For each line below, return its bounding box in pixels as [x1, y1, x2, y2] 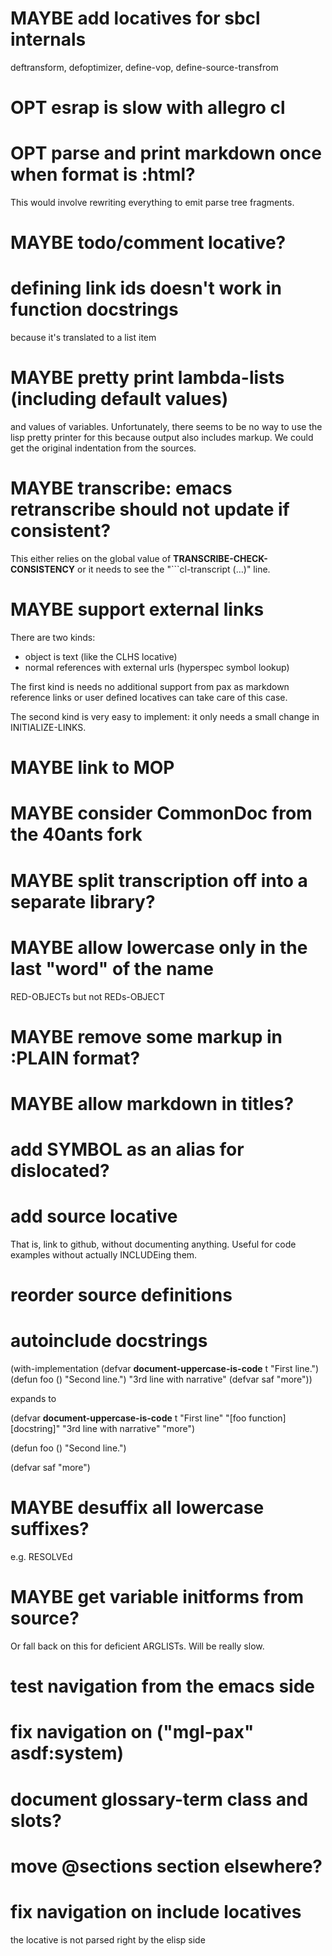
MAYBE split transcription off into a [10, 869, 308, 892]
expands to [10, 1393, 57, 1405]
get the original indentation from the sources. [10, 442, 197, 454]
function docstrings [10, 298, 179, 321]
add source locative [10, 1205, 178, 1228]
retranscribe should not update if [10, 498, 290, 521]
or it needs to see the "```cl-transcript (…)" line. [77, 563, 271, 576]
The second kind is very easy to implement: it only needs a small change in [10, 711, 320, 722]
